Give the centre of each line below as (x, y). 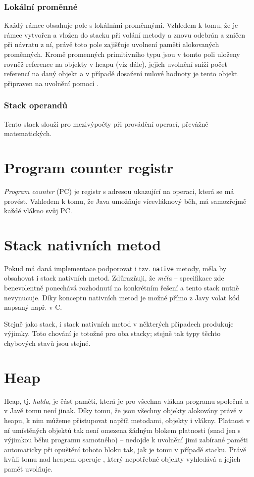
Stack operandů (36, 105)
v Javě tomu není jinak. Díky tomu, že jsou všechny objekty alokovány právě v (123, 410)
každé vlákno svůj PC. (38, 211)
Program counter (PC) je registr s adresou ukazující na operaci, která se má (119, 191)
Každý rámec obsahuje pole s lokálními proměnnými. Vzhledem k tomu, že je (121, 25)
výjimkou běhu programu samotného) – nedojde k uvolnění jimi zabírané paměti (126, 440)
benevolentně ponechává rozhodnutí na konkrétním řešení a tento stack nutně (122, 288)
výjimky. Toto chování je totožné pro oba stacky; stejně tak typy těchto (112, 333)
